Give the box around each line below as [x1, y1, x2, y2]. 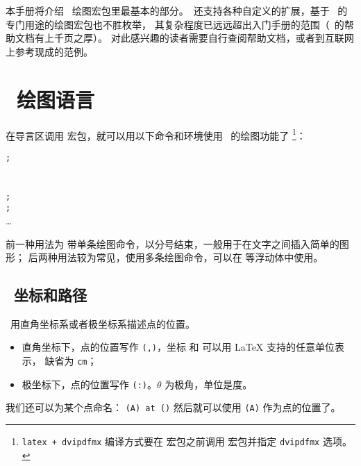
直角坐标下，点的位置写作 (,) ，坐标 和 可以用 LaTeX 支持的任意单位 [22, 340, 335, 354]
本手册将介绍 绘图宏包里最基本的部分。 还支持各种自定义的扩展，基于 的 [6, 3, 348, 17]
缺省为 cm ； [44, 353, 97, 368]
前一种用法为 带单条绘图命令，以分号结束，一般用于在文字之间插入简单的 [6, 236, 339, 251]
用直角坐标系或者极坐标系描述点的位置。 [10, 316, 195, 331]
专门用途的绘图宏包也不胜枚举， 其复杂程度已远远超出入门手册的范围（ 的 [6, 17, 344, 31]
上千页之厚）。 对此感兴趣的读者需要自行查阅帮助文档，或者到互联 [44, 31, 344, 45]
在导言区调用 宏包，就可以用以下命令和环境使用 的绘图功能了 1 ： [6, 126, 306, 142]
